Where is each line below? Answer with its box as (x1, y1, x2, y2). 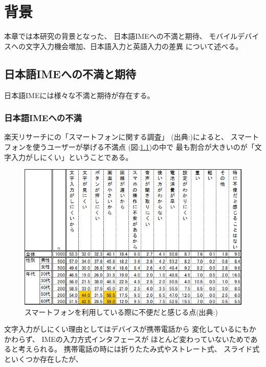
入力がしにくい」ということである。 (11, 151, 133, 162)
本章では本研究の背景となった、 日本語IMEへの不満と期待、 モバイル (4, 31, 238, 41)
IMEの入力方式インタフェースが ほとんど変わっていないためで (41, 333, 251, 344)
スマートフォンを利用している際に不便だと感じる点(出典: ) (25, 306, 218, 317)
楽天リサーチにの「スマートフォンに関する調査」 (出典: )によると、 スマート (4, 131, 259, 142)
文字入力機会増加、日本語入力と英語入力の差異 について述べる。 (25, 40, 243, 51)
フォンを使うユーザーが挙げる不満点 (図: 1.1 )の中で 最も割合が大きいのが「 (4, 141, 255, 152)
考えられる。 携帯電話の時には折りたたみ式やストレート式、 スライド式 (18, 343, 260, 354)
